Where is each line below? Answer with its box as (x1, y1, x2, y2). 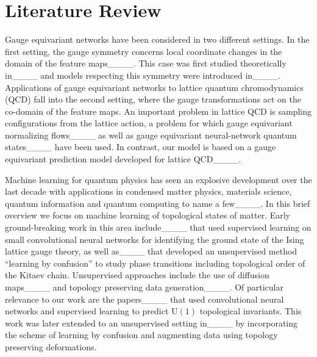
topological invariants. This (199, 305, 302, 317)
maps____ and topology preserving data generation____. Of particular (5, 281, 283, 293)
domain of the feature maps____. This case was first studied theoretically (5, 57, 287, 70)
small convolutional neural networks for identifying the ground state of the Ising (5, 233, 304, 245)
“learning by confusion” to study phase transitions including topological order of (5, 256, 305, 269)
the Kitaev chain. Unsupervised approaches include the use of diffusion (5, 269, 269, 281)
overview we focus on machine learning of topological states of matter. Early (5, 209, 291, 222)
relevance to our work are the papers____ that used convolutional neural (5, 292, 284, 305)
